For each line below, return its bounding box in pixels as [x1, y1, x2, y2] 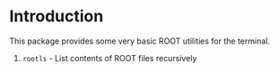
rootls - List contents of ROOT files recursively [22, 52, 197, 63]
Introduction [9, 6, 104, 27]
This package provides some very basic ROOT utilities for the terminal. [9, 36, 271, 46]
